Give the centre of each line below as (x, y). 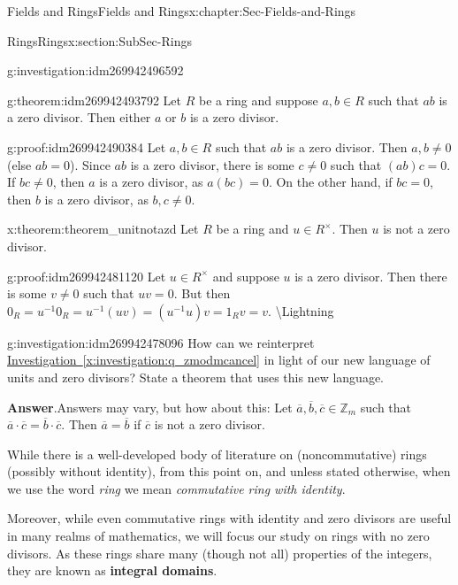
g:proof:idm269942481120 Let (87, 276)
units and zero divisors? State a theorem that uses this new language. (196, 377)
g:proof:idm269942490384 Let (87, 146)
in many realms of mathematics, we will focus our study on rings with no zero (218, 536)
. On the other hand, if (330, 182)
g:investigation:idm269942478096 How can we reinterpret (161, 342)
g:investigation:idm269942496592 (95, 70)
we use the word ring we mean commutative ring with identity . (176, 488)
